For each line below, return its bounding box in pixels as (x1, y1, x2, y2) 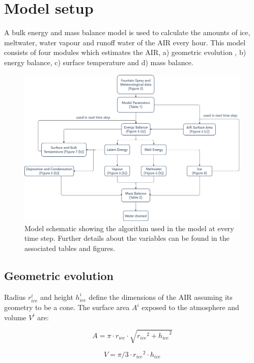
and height (40, 291, 73, 302)
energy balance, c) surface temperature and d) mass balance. (4, 57, 193, 67)
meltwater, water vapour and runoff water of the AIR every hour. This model (4, 37, 246, 47)
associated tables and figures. (24, 243, 116, 254)
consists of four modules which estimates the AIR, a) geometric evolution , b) (4, 47, 246, 58)
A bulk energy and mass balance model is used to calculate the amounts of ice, (4, 27, 250, 38)
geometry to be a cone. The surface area (4, 302, 130, 312)
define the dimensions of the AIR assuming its (89, 291, 233, 302)
